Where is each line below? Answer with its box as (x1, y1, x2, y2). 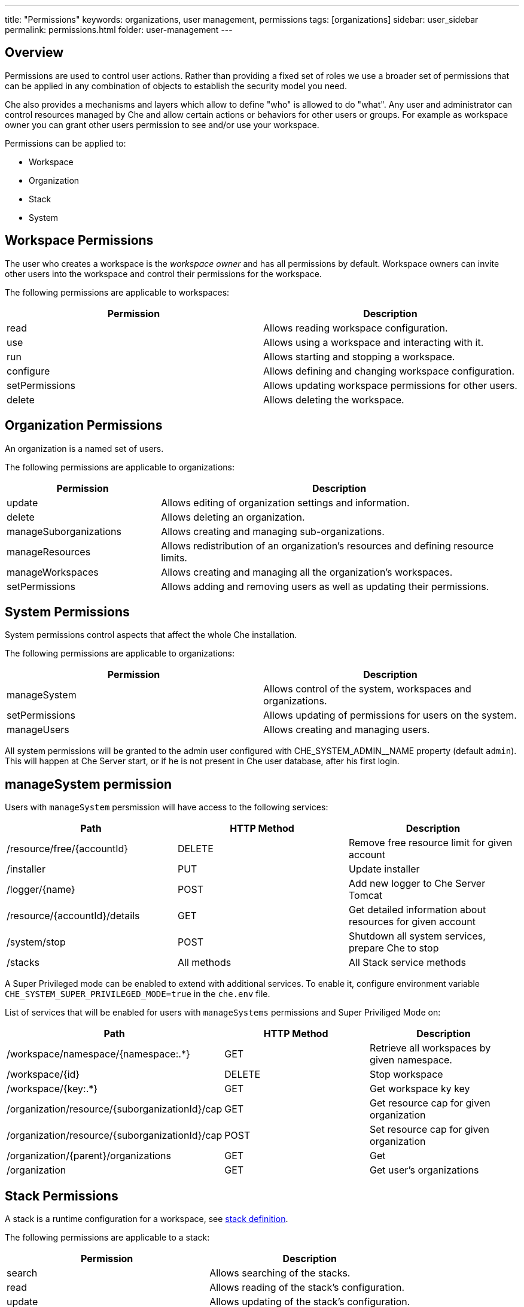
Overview (5, 45, 64, 60)
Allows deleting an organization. (161, 510, 305, 523)
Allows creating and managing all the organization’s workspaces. (161, 566, 453, 578)
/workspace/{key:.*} (7, 1083, 98, 1095)
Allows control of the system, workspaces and (263, 683, 471, 695)
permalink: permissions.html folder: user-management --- (5, 25, 233, 35)
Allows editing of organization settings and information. (161, 496, 410, 509)
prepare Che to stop (348, 942, 439, 955)
